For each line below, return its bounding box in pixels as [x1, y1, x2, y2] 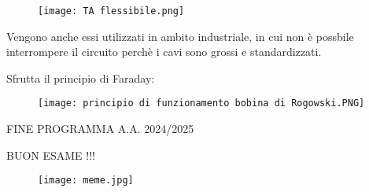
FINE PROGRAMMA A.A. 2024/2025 [6, 120, 194, 137]
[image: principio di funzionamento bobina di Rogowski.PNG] [38, 98, 365, 109]
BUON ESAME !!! [6, 146, 95, 163]
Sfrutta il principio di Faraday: [6, 69, 155, 86]
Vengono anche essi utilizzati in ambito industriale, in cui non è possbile [6, 28, 354, 44]
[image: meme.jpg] [38, 175, 134, 186]
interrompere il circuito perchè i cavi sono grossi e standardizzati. [6, 43, 322, 60]
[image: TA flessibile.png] [38, 6, 185, 17]
